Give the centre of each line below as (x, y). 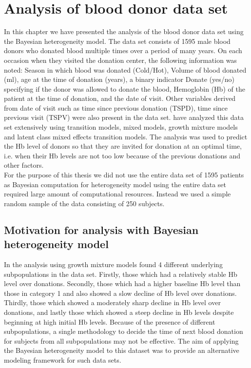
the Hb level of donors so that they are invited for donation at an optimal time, (123, 146)
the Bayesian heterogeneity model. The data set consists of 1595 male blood (117, 41)
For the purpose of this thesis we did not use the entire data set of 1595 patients (124, 175)
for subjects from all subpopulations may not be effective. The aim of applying (121, 340)
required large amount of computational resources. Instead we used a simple (117, 194)
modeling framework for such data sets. (63, 359)
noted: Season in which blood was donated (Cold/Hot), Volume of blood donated (125, 69)
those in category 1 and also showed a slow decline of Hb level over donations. (120, 293)
